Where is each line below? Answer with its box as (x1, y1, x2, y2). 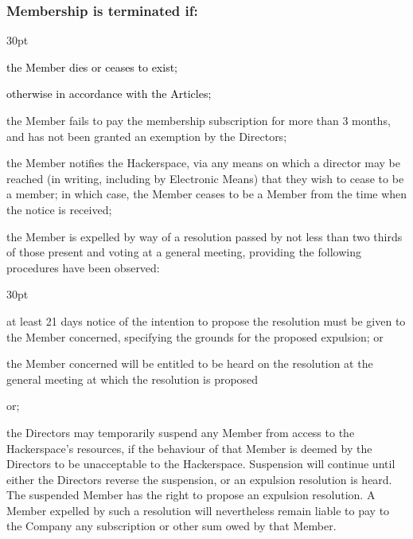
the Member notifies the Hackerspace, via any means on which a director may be (6, 154, 400, 171)
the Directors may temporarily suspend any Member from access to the (6, 424, 355, 440)
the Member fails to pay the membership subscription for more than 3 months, (6, 112, 391, 128)
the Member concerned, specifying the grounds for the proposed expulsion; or (6, 328, 384, 345)
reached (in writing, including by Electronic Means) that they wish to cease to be (6, 170, 404, 186)
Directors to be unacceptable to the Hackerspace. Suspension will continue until (6, 455, 395, 472)
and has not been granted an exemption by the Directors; (6, 127, 287, 144)
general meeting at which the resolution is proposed (6, 370, 259, 387)
